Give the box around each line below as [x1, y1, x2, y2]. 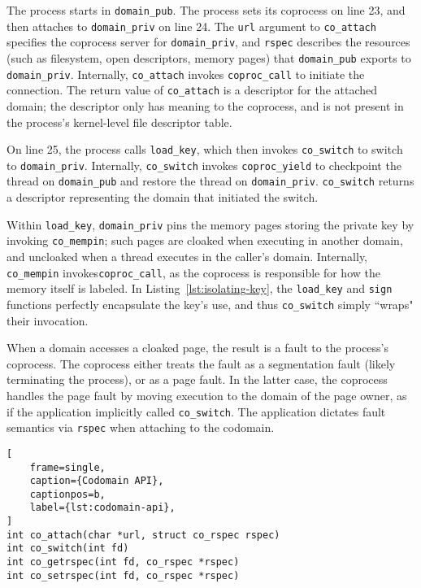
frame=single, [29, 461, 106, 473]
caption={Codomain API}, [29, 475, 164, 487]
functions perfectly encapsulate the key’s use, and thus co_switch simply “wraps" [7, 295, 414, 312]
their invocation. [7, 311, 89, 329]
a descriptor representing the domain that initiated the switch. [7, 189, 319, 206]
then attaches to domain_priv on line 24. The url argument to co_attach [7, 17, 376, 34]
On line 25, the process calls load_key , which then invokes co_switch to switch [7, 141, 403, 158]
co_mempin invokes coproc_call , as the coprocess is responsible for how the [7, 264, 380, 281]
